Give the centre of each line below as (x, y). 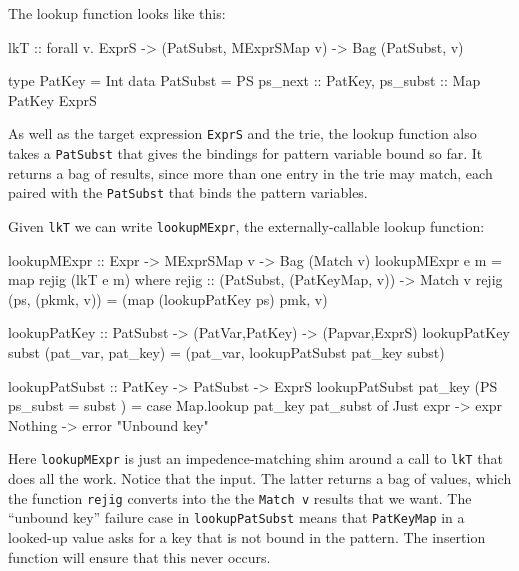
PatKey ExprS (52, 99)
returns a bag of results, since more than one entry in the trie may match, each (250, 172)
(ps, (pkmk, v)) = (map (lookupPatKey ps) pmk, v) (168, 298)
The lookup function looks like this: (117, 13)
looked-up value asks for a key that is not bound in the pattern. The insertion (247, 536)
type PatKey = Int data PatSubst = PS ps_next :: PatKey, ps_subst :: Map (244, 80)
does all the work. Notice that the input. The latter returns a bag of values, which (260, 478)
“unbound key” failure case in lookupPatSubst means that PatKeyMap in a (236, 517)
